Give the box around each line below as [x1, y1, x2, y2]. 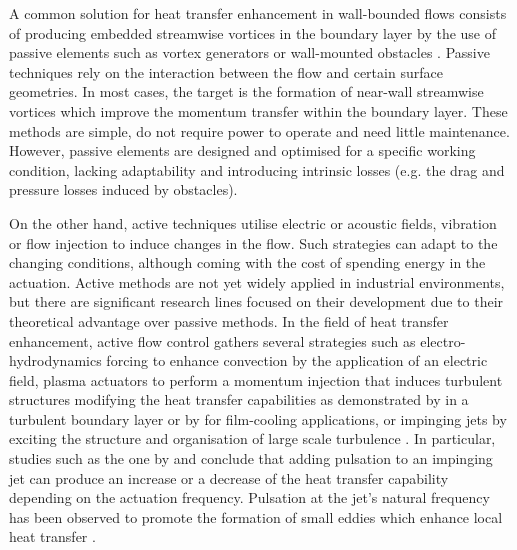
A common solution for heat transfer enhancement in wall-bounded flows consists [9, 3, 507, 23]
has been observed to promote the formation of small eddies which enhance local [9, 506, 503, 527]
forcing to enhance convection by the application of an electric [106, 350, 488, 371]
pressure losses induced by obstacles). [9, 179, 238, 200]
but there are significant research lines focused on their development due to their [9, 291, 504, 312]
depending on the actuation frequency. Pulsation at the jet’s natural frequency [9, 487, 490, 508]
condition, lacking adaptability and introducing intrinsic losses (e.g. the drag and [9, 159, 505, 180]
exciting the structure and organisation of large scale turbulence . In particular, [9, 428, 496, 449]
